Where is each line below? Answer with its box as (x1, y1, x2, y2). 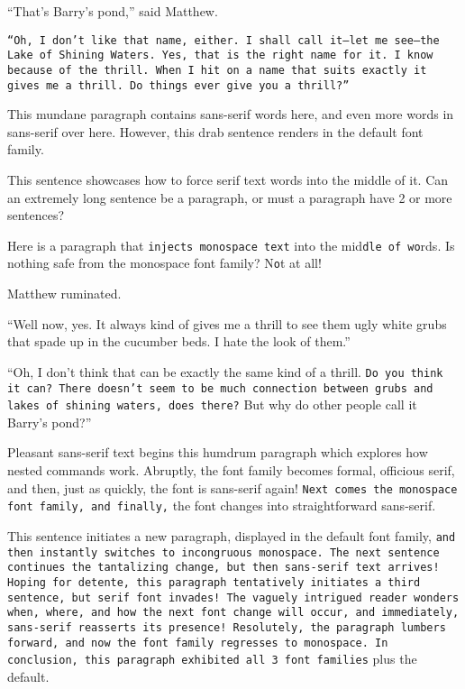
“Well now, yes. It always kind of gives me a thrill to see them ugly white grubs (7, 314, 447, 333)
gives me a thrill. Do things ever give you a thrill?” (7, 78, 350, 92)
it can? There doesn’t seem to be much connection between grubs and (7, 381, 433, 395)
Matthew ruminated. (7, 284, 122, 303)
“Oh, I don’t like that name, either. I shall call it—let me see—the (7, 33, 440, 47)
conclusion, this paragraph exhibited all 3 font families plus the (7, 649, 417, 668)
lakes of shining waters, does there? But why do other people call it (7, 395, 417, 414)
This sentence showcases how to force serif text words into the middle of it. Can (7, 170, 449, 188)
